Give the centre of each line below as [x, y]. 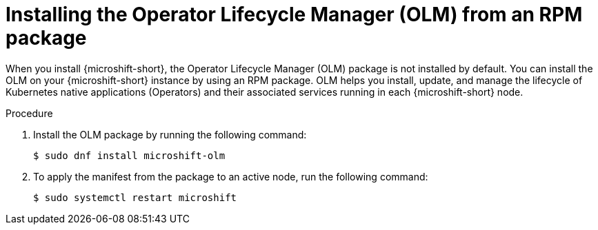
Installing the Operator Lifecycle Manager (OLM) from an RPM [294, 14]
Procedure [29, 113]
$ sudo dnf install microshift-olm [129, 155]
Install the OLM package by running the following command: [170, 134]
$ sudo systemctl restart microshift [135, 197]
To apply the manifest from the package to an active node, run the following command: [231, 176]
